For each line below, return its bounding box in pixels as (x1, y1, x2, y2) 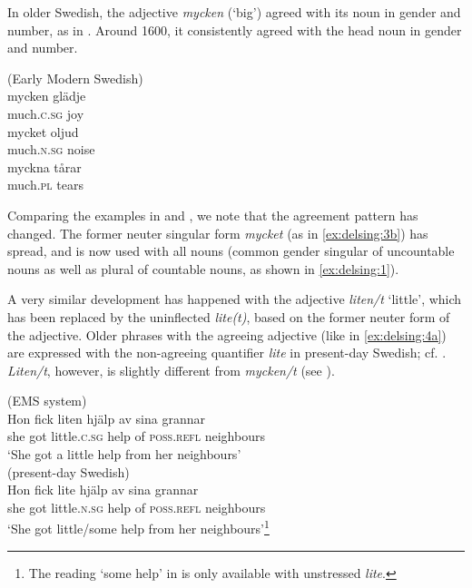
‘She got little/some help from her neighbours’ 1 (7, 516, 270, 538)
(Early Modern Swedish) (7, 68, 143, 87)
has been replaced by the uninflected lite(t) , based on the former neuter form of (7, 307, 450, 326)
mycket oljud (7, 122, 79, 141)
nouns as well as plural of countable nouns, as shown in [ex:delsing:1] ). (7, 259, 399, 278)
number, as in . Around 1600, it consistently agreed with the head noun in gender (7, 20, 462, 39)
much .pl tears (7, 175, 84, 194)
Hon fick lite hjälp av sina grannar (7, 480, 199, 499)
